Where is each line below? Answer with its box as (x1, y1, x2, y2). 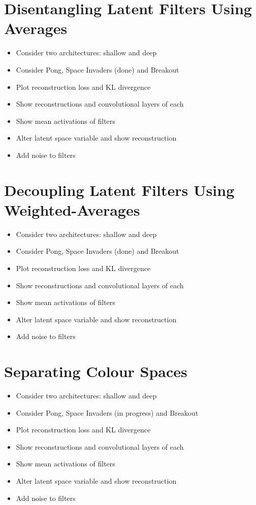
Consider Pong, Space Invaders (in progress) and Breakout (16, 407, 199, 418)
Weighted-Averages (4, 199, 140, 220)
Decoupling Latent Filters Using (4, 179, 235, 200)
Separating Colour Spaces (4, 361, 187, 382)
